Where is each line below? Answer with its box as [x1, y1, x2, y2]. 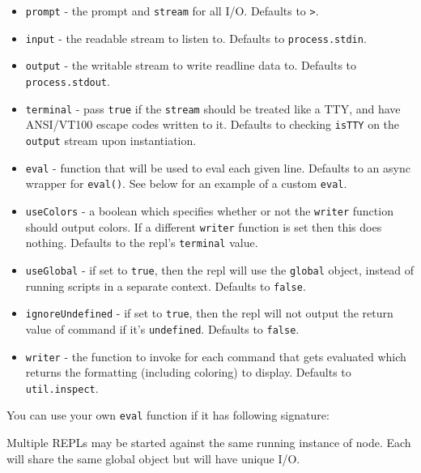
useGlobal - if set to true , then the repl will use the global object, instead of [25, 261, 415, 278]
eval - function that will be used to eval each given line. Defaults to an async [25, 159, 410, 176]
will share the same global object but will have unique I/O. [6, 450, 300, 467]
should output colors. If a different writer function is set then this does [25, 218, 382, 235]
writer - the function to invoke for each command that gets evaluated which [25, 347, 406, 364]
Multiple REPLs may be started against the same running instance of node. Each [6, 434, 411, 451]
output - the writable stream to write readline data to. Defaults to [25, 57, 357, 74]
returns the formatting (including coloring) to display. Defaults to [25, 364, 351, 381]
